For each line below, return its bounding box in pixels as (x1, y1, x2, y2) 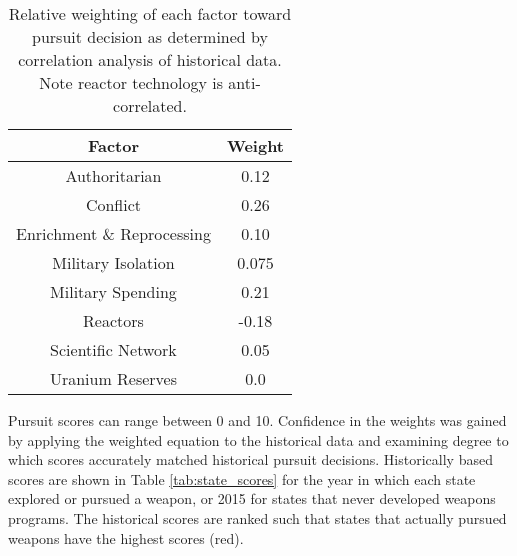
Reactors (83, 309, 144, 332)
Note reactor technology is (39, 71, 223, 94)
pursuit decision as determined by (32, 25, 268, 48)
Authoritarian (65, 164, 162, 187)
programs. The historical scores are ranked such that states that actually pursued (8, 507, 507, 528)
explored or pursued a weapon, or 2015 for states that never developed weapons (8, 488, 496, 509)
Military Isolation (52, 251, 175, 274)
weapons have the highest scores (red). (8, 527, 244, 548)
